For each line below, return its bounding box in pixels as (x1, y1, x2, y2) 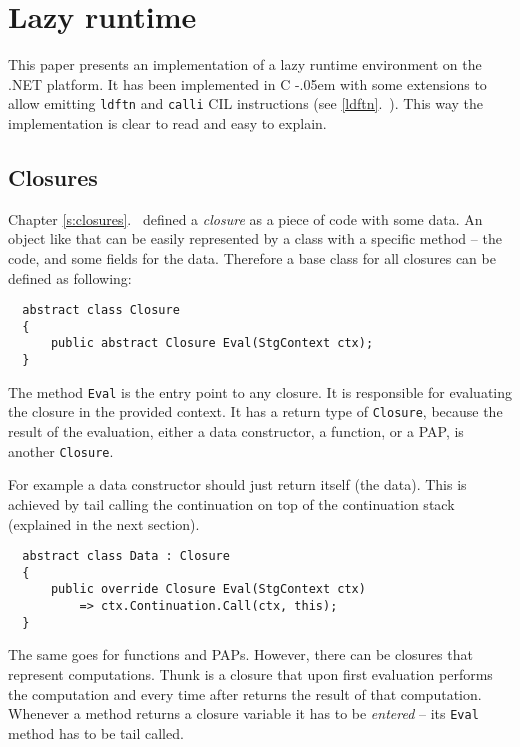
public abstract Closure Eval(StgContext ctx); (50, 336, 374, 351)
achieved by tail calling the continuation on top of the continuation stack (8, 493, 455, 514)
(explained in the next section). (8, 513, 200, 534)
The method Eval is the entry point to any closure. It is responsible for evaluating (8, 381, 513, 402)
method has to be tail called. (8, 722, 184, 743)
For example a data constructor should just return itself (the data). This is (8, 474, 467, 495)
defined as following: (8, 267, 132, 288)
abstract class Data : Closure (22, 549, 230, 564)
